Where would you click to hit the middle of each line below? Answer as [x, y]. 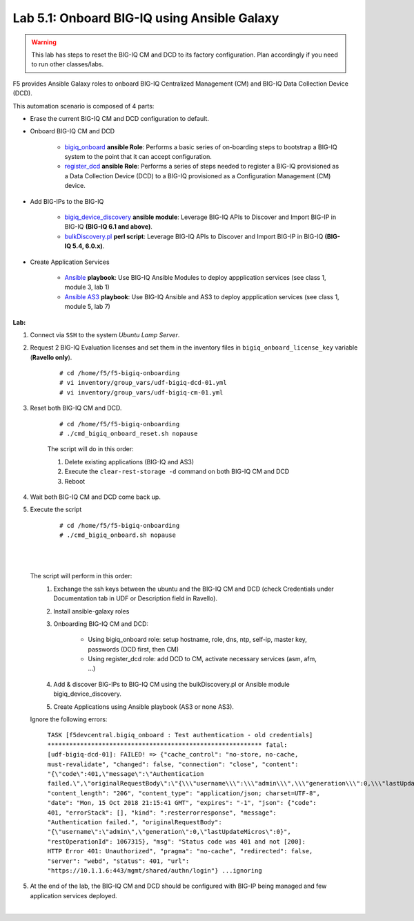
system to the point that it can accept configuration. [138, 157]
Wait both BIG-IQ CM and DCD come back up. [96, 497]
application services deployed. [73, 895]
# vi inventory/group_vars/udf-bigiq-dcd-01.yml [143, 383]
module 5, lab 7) [87, 307]
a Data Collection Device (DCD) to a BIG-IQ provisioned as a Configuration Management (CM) [198, 175]
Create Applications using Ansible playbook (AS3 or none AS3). [144, 706]
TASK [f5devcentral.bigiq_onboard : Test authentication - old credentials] [180, 735]
